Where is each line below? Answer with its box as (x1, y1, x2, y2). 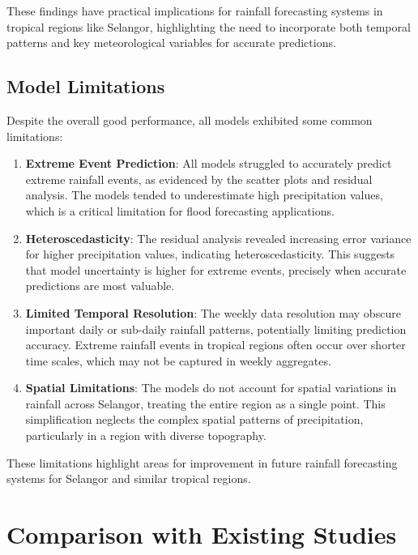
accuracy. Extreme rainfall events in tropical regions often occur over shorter (25, 336, 406, 353)
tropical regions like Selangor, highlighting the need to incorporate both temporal (6, 18, 411, 35)
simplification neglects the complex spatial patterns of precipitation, (25, 411, 364, 428)
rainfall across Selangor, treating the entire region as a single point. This (25, 395, 386, 412)
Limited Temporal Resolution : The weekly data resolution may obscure (25, 304, 401, 321)
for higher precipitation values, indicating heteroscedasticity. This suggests (25, 245, 395, 263)
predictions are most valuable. (25, 277, 175, 294)
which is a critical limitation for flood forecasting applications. (25, 202, 335, 219)
